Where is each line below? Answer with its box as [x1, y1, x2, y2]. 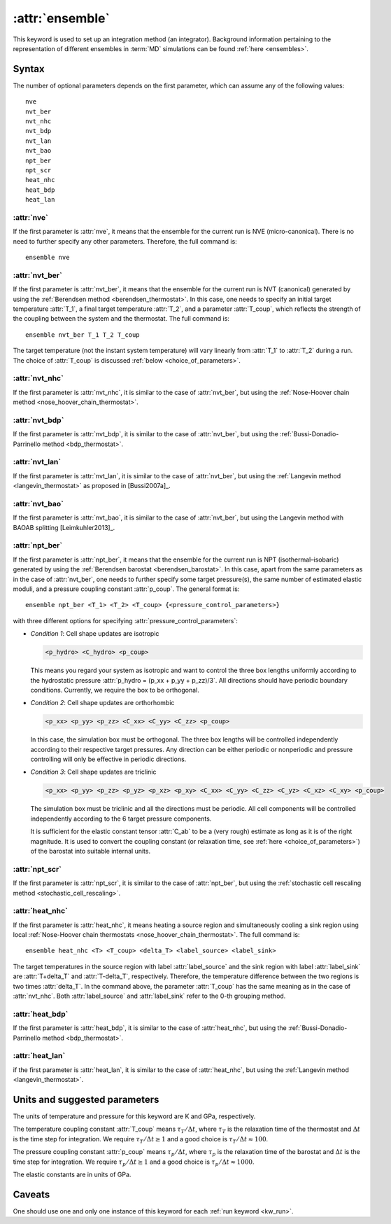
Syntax [13, 63, 45, 75]
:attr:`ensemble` [13, 11, 110, 26]
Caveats [13, 1188, 50, 1200]
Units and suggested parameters [13, 1093, 159, 1106]
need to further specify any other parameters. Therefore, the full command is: [13, 237, 237, 245]
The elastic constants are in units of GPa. [13, 1170, 131, 1178]
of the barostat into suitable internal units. [30, 847, 150, 855]
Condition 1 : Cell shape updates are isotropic [30, 630, 159, 638]
